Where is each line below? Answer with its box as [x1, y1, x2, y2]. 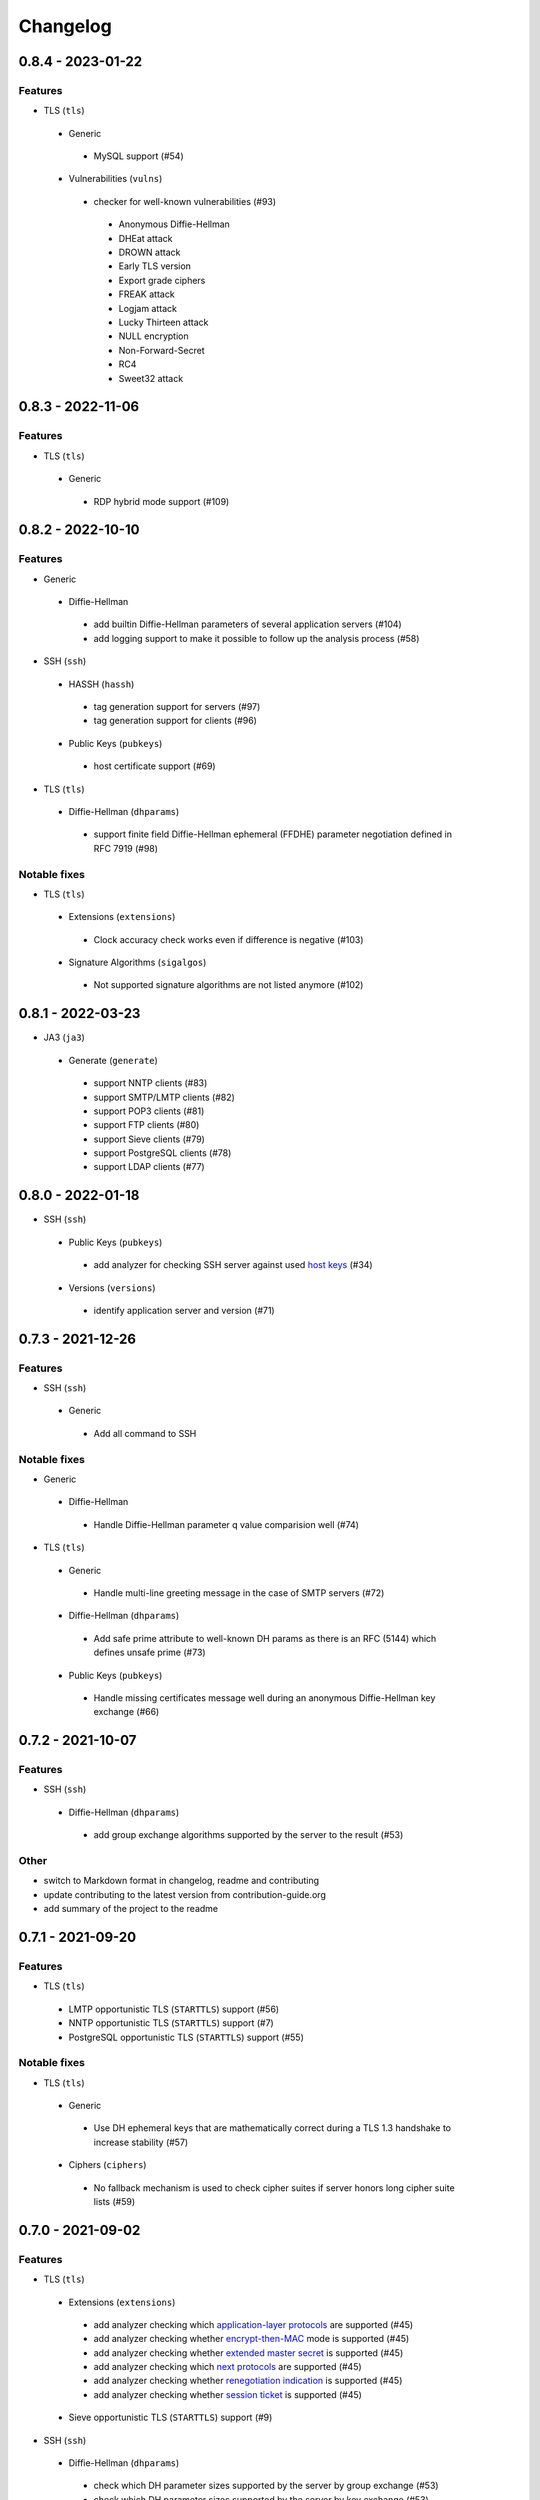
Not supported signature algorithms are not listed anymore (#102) [93, 979, 364, 991]
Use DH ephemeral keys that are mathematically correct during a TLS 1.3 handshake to [93, 2122, 452, 2134]
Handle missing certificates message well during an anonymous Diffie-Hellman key [93, 1691, 436, 1704]
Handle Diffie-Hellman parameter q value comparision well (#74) [93, 1518, 360, 1530]
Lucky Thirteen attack [118, 316, 209, 328]
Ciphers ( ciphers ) [68, 2159, 147, 2171]
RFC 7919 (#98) [93, 842, 159, 854]
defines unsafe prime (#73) [93, 1646, 206, 1659]
